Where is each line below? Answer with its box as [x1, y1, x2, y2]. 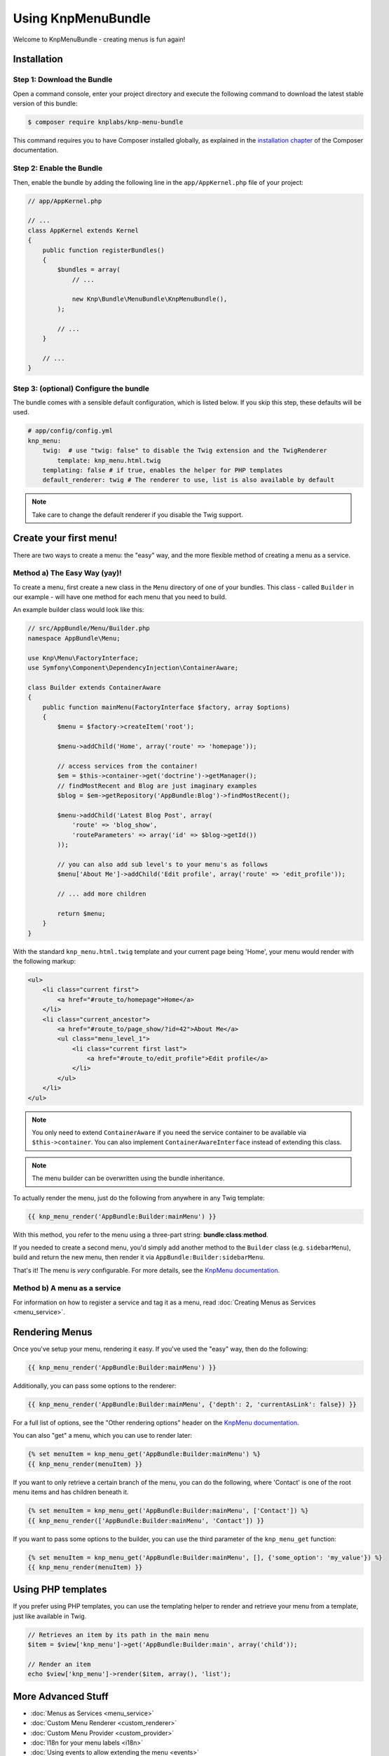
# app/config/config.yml [27, 427, 114, 435]
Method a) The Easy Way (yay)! [13, 568, 122, 578]
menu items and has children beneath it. [13, 1488, 129, 1496]
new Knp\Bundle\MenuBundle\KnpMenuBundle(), [71, 295, 228, 303]
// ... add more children [57, 890, 146, 898]
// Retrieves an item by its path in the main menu [27, 1630, 210, 1639]
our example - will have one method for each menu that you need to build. [13, 593, 227, 601]
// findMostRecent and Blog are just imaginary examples [57, 782, 257, 789]
